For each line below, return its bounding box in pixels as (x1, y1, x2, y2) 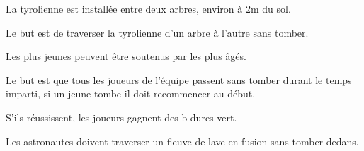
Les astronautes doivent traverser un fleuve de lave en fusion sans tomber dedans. (6, 133, 359, 148)
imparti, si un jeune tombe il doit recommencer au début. (6, 86, 256, 101)
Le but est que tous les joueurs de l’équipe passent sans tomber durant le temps (6, 72, 352, 87)
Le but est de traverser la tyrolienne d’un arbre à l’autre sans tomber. (6, 25, 309, 40)
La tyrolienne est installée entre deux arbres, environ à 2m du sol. (6, 1, 291, 16)
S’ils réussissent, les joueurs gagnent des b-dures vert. (6, 109, 237, 124)
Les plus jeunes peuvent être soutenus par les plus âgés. (6, 49, 246, 64)
